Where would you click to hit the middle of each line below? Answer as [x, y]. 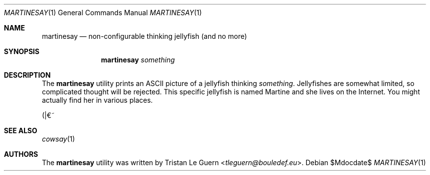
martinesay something [138, 60]
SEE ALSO [21, 131]
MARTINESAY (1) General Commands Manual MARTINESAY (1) [103, 13]
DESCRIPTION [27, 75]
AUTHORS [21, 154]
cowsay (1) [58, 139]
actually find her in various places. [97, 100]
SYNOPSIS [22, 51]
